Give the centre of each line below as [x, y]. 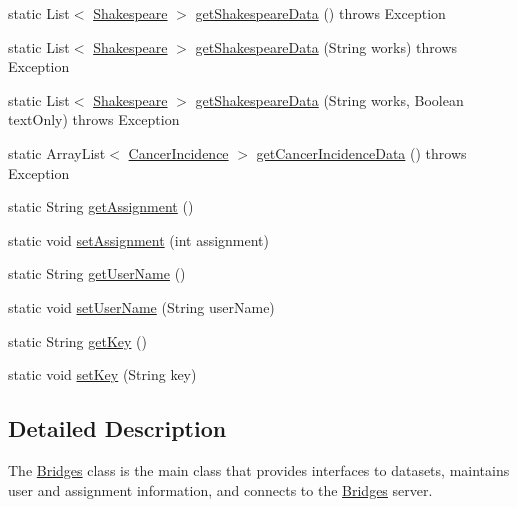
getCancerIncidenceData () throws [361, 152]
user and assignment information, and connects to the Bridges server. [220, 489]
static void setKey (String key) [102, 374]
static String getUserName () [97, 273]
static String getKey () [77, 340]
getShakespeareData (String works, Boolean [329, 99]
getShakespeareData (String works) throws [326, 46]
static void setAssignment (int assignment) [139, 239]
